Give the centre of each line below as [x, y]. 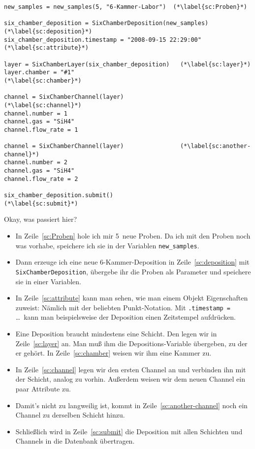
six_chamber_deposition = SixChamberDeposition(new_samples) [106, 23]
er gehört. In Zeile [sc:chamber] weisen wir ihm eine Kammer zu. [113, 353]
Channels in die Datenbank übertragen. [75, 441]
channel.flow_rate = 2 [41, 179]
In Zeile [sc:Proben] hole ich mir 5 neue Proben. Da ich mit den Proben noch [133, 236]
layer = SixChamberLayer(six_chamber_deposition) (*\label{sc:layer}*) [127, 64]
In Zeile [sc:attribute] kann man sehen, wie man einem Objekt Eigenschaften [132, 298]
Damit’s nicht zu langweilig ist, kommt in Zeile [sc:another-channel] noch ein [131, 405]
